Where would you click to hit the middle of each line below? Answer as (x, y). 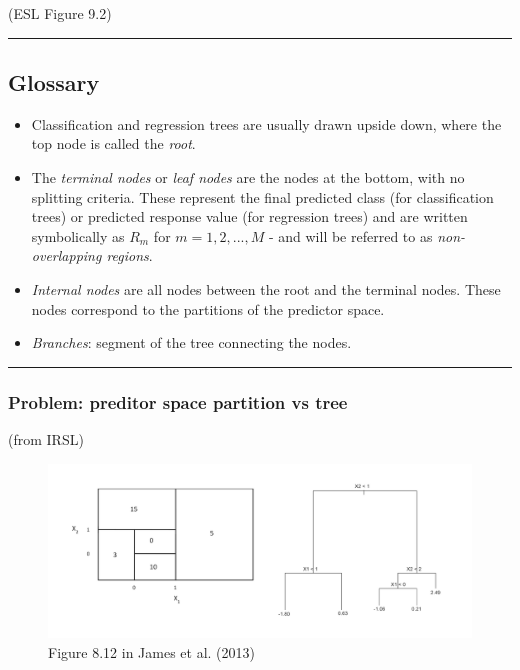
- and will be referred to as (350, 235)
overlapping (66, 255)
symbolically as (78, 235)
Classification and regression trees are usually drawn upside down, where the (266, 123)
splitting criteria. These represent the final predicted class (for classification (262, 196)
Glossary (54, 81)
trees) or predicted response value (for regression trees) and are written (249, 216)
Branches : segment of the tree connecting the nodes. (191, 342)
